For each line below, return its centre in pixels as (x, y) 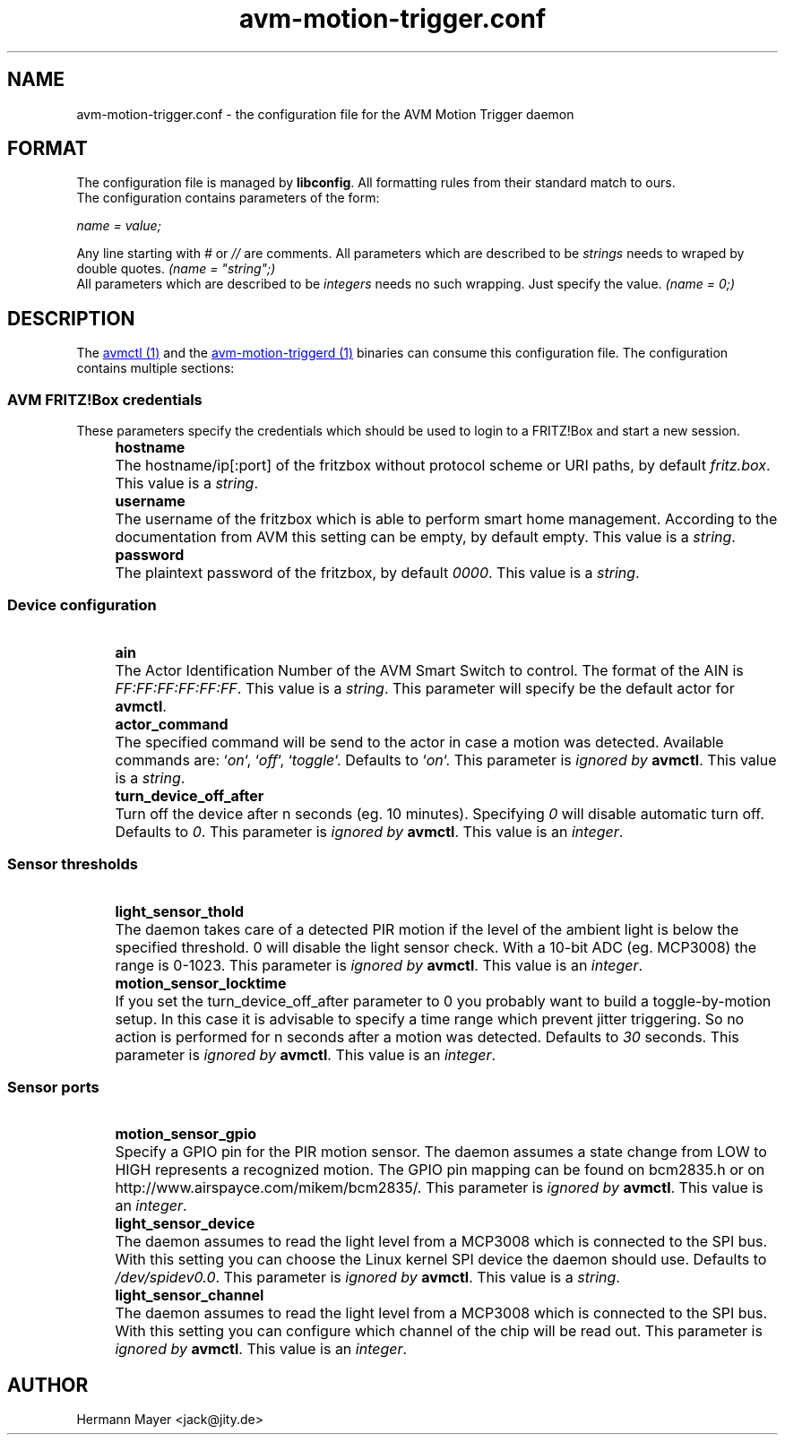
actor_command (172, 724)
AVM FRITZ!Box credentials (105, 399)
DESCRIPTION (71, 318)
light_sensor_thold (180, 911)
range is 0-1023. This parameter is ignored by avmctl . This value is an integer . (379, 965)
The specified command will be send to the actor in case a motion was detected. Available (419, 742)
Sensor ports (53, 1087)
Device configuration (82, 605)
